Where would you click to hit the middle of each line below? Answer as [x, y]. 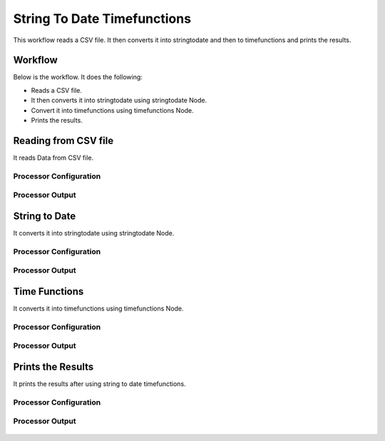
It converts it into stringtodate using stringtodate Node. [94, 233]
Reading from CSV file [63, 140]
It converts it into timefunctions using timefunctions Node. [99, 308]
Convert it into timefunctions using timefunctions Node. [112, 110]
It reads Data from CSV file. [53, 158]
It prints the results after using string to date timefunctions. [99, 384]
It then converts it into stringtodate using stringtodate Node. [119, 101]
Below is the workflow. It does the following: [78, 77]
